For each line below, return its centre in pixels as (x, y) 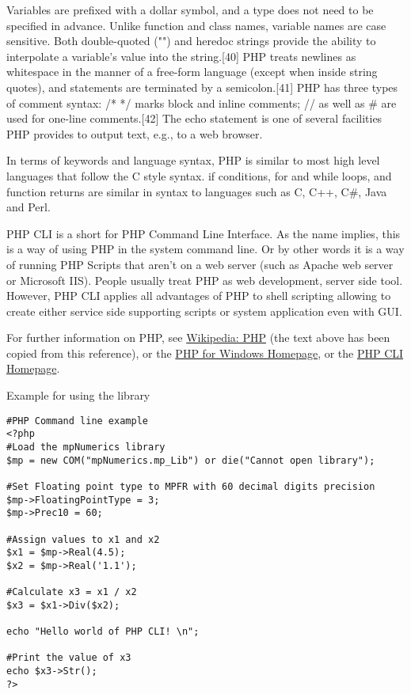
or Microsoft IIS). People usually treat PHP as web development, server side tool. (205, 280)
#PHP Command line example (77, 421)
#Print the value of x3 (69, 658)
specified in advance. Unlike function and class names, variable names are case (196, 25)
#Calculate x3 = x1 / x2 (72, 592)
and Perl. (29, 207)
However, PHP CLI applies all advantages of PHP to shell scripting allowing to (199, 296)
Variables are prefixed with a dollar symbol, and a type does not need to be (190, 9)
